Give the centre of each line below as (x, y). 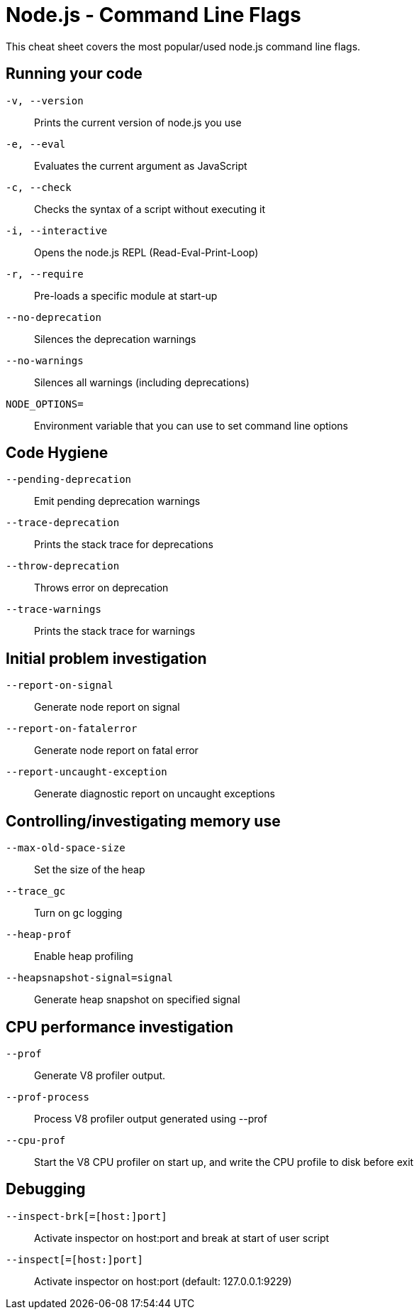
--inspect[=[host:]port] (74, 1259)
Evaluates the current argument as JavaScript (141, 165)
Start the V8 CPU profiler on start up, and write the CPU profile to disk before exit (224, 1162)
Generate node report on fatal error (116, 751)
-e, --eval (36, 144)
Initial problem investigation (106, 658)
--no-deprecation (54, 317)
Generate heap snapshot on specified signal (137, 1000)
